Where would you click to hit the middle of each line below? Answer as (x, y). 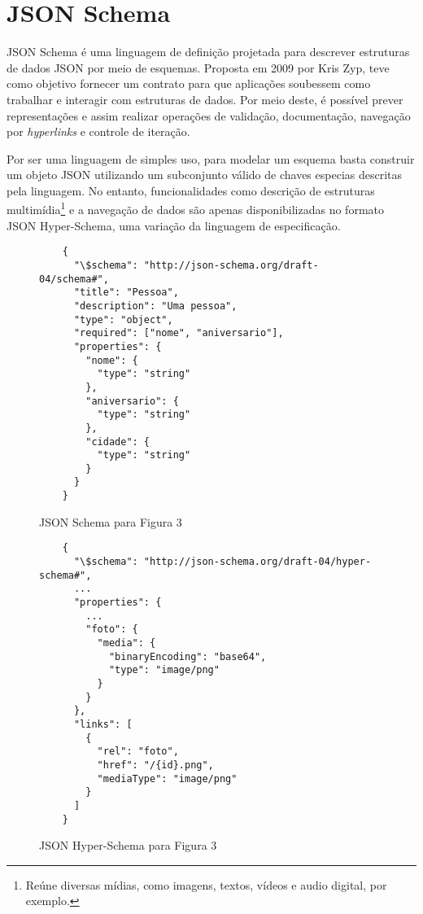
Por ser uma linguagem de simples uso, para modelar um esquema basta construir (211, 158)
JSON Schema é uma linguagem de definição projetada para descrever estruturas (208, 52)
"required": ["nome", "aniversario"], (179, 333)
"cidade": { (118, 442)
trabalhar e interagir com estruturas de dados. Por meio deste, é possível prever (205, 99)
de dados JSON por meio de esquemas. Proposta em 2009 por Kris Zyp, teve (198, 67)
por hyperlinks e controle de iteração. (98, 131)
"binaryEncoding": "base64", (188, 656)
